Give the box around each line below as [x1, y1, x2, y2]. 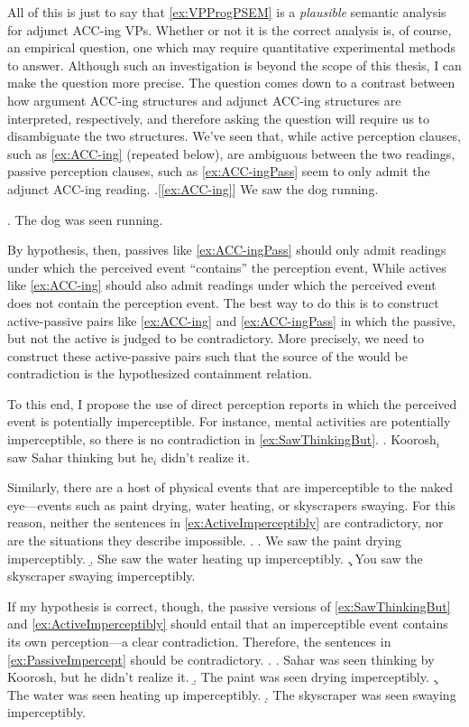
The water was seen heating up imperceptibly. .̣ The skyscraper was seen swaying [7, 685, 456, 704]
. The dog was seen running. [7, 210, 163, 228]
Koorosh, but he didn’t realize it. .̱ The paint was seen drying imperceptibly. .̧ [7, 667, 437, 686]
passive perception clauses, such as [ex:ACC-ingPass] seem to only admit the [7, 162, 430, 181]
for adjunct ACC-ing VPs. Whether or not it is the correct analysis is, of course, [7, 20, 452, 39]
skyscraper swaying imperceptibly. [7, 566, 196, 585]
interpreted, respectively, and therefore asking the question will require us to [7, 108, 430, 127]
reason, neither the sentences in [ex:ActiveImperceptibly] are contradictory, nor [7, 513, 444, 532]
